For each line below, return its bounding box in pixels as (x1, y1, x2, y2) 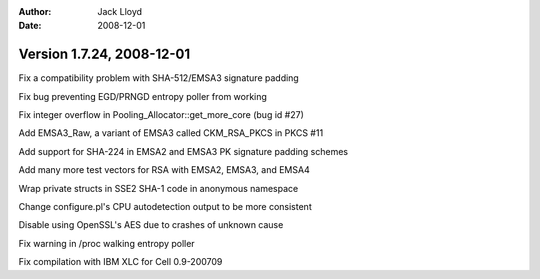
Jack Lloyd (97, 6, 143, 17)
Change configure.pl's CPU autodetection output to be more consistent (18, 201, 312, 213)
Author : (18, 6, 52, 17)
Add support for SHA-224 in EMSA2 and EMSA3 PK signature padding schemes (18, 145, 349, 157)
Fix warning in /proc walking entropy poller (18, 237, 195, 249)
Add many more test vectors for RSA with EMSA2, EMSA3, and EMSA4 (18, 164, 310, 176)
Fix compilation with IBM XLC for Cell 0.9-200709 (18, 256, 223, 268)
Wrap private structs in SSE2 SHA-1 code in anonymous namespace (18, 182, 299, 194)
